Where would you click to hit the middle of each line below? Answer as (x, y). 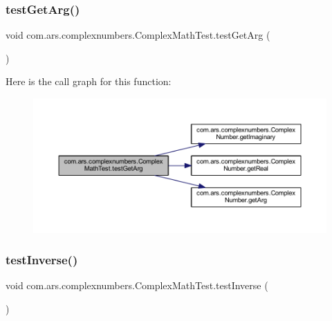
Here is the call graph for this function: (89, 81)
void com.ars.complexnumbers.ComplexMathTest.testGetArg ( (138, 35)
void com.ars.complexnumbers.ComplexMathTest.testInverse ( (137, 285)
